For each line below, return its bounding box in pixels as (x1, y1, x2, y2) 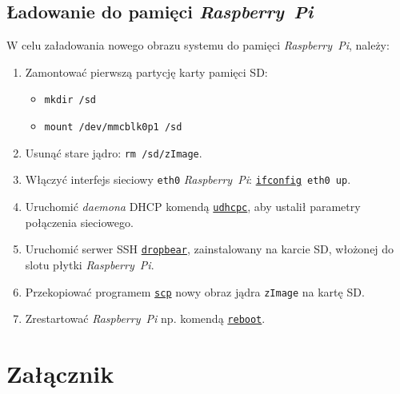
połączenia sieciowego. (25, 213, 134, 230)
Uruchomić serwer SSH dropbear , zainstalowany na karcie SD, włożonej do (25, 241, 394, 257)
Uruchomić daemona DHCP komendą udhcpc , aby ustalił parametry (25, 198, 361, 215)
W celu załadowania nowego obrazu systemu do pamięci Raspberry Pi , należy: (6, 37, 390, 54)
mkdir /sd (44, 94, 97, 106)
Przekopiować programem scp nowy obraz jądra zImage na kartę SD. (25, 283, 365, 300)
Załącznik (6, 357, 114, 390)
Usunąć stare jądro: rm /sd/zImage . (25, 144, 202, 161)
